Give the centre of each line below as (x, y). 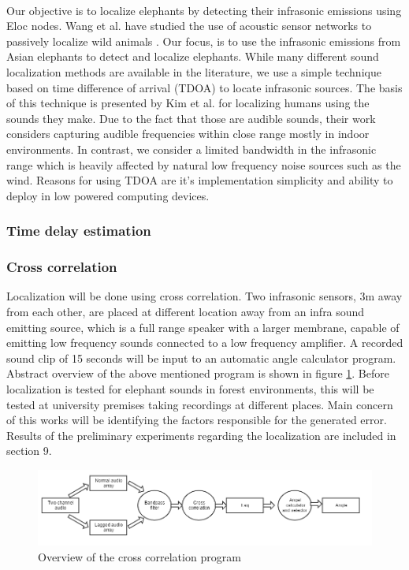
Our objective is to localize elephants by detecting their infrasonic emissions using (204, 10)
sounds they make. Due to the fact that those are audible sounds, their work (191, 118)
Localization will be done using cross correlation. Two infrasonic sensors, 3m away (204, 296)
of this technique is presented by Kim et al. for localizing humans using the (188, 103)
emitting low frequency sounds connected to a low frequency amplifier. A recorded (205, 343)
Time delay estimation (79, 231)
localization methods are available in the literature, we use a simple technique (194, 71)
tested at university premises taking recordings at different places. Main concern (200, 404)
